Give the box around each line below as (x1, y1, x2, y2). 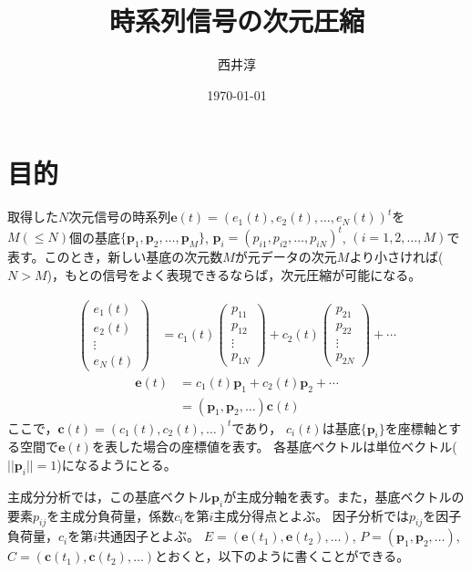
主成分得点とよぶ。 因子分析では (213, 505, 410, 525)
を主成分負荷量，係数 (46, 505, 175, 525)
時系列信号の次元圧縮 (108, 2, 364, 39)
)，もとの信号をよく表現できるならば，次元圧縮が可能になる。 (46, 265, 422, 284)
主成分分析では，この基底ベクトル (7, 486, 211, 505)
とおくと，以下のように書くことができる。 (155, 546, 410, 566)
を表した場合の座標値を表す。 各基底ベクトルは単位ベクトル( (91, 437, 457, 456)
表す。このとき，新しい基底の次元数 (7, 247, 223, 266)
